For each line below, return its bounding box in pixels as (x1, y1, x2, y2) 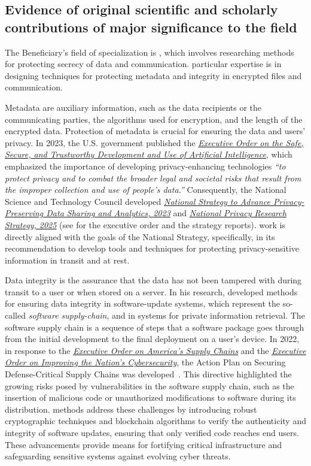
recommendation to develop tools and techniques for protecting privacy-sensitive (5, 242, 300, 255)
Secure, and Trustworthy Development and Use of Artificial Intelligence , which (5, 148, 292, 161)
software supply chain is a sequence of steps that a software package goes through (5, 320, 304, 333)
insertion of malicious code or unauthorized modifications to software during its (5, 391, 296, 404)
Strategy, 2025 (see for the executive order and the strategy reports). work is (5, 218, 285, 231)
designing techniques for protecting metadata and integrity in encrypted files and (5, 69, 302, 81)
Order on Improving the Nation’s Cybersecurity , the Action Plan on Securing (5, 356, 286, 368)
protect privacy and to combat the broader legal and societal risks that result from (5, 171, 301, 184)
